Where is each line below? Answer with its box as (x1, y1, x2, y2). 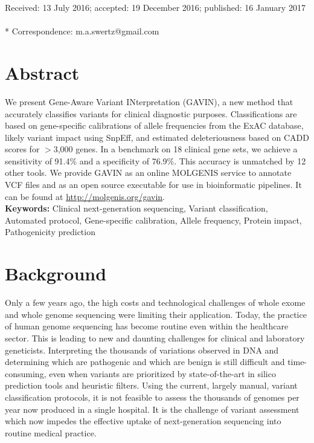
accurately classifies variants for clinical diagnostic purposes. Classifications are (5, 107, 297, 120)
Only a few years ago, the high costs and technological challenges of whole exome (5, 296, 306, 309)
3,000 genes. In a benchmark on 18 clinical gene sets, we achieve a (53, 143, 298, 155)
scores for (5, 143, 40, 155)
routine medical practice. (5, 426, 97, 439)
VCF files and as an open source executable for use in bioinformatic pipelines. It (5, 178, 302, 191)
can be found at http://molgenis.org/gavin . (5, 190, 165, 202)
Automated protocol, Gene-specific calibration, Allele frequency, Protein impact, (5, 213, 302, 226)
